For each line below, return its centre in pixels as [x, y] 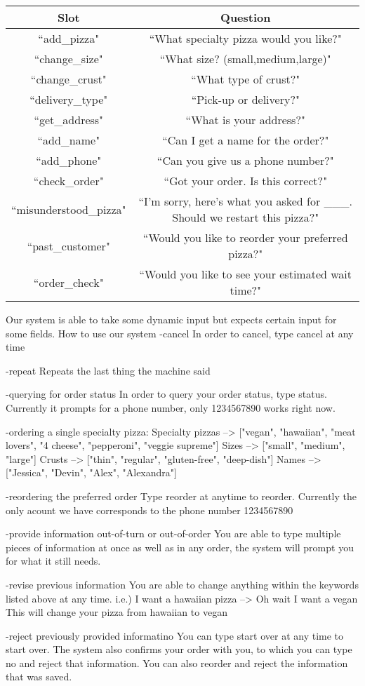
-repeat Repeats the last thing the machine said [108, 370]
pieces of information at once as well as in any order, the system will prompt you [180, 547]
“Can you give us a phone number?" [245, 160]
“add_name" [69, 140]
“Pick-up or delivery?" [245, 99]
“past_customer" [68, 246]
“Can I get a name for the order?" [246, 140]
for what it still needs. [53, 561]
